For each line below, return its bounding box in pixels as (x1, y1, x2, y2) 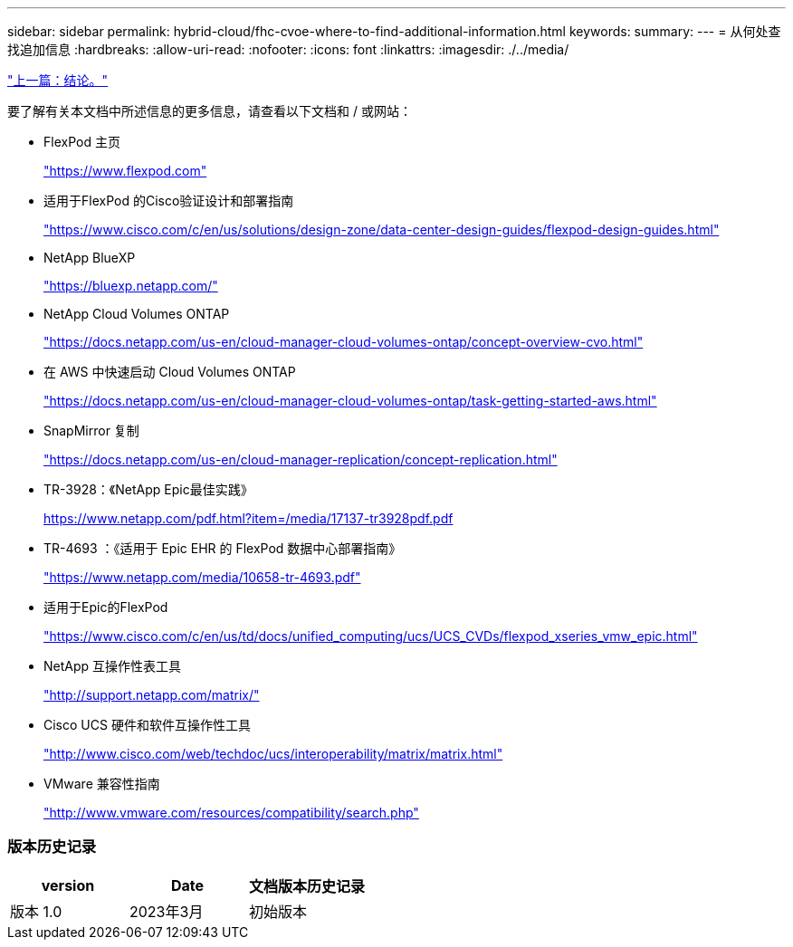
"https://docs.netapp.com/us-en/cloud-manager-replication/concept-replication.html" (43, 452, 558, 467)
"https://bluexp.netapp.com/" (43, 278, 218, 293)
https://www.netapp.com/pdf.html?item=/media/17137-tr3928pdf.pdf (43, 511, 454, 526)
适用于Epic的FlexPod (43, 599, 168, 615)
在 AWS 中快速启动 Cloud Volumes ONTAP (43, 364, 296, 379)
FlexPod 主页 (43, 134, 120, 149)
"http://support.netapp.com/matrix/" (43, 687, 260, 703)
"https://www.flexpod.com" (43, 163, 207, 178)
